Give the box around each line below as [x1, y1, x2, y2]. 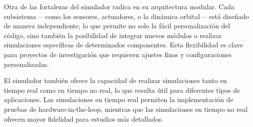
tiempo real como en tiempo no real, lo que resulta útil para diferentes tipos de [4, 85, 240, 95]
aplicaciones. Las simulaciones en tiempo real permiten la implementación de [4, 94, 234, 105]
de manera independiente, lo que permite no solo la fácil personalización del [4, 21, 230, 31]
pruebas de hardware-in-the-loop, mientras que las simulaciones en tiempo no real [4, 104, 248, 114]
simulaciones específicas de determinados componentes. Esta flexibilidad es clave [4, 40, 243, 50]
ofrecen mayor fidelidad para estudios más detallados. [4, 113, 164, 124]
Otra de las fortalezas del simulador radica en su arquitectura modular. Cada [4, 1, 234, 11]
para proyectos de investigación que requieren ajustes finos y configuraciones [4, 49, 232, 59]
